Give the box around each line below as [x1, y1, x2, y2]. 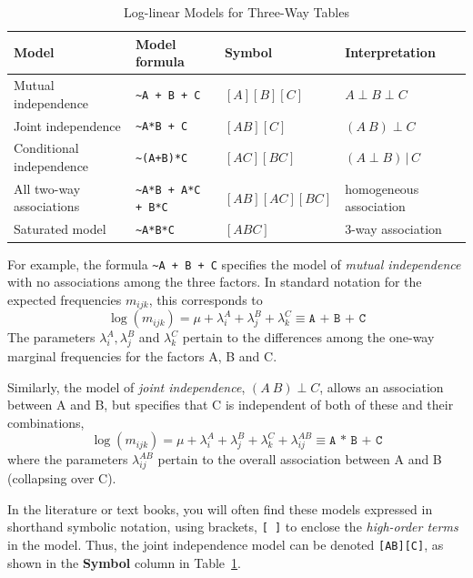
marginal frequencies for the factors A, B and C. [7, 347, 277, 366]
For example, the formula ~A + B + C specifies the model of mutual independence [7, 254, 461, 273]
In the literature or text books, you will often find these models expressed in [7, 499, 433, 518]
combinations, [7, 412, 85, 431]
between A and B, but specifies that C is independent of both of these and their [7, 395, 454, 414]
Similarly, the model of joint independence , [7, 377, 246, 396]
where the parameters [7, 450, 128, 469]
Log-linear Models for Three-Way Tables [124, 3, 349, 21]
